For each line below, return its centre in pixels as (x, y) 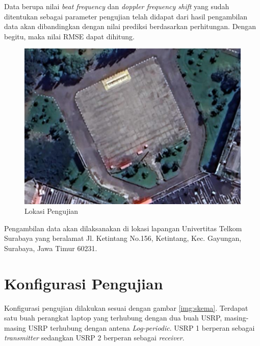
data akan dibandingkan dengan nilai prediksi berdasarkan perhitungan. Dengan (130, 26)
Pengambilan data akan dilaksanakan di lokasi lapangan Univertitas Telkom (123, 228)
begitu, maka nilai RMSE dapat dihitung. (69, 36)
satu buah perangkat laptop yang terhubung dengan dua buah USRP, (113, 318)
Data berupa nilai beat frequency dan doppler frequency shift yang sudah (117, 6)
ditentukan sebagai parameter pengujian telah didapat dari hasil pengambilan (126, 16)
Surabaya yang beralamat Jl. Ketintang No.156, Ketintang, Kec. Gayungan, (123, 238)
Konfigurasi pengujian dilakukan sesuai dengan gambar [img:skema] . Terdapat (126, 307)
